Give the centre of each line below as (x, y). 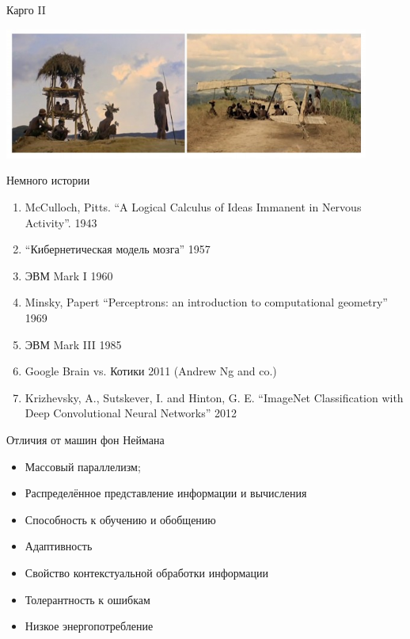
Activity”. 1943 (61, 222)
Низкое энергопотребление (89, 626)
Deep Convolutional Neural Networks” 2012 (131, 413)
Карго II (26, 10)
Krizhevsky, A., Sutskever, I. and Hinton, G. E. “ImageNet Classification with (214, 397)
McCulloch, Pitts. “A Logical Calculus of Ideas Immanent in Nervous (193, 207)
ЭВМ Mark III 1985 (73, 344)
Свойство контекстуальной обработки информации (146, 572)
